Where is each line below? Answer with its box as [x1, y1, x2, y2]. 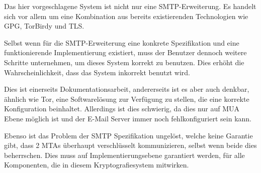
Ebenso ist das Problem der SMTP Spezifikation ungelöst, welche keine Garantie [4, 130, 253, 140]
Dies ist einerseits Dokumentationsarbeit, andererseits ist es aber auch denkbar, [4, 84, 249, 94]
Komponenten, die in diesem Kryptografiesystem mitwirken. [4, 159, 189, 170]
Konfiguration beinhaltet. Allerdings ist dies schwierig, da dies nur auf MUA [4, 103, 240, 114]
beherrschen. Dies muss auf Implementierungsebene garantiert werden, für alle [4, 149, 245, 160]
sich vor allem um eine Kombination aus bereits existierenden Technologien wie [4, 11, 248, 21]
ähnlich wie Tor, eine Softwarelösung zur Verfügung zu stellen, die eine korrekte [4, 93, 249, 104]
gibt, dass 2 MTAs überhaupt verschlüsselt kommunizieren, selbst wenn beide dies [4, 140, 257, 150]
